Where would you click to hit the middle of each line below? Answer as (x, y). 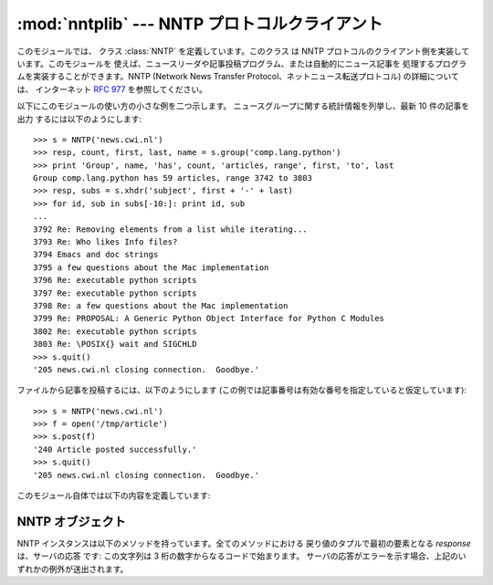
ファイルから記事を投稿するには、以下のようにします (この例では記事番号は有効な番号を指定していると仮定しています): (242, 390)
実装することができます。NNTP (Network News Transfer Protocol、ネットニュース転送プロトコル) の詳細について (246, 77)
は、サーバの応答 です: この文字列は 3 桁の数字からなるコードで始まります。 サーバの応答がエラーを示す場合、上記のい (241, 556)
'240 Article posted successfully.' (115, 449)
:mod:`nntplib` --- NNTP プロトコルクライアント (200, 24)
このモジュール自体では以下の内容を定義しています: (114, 496)
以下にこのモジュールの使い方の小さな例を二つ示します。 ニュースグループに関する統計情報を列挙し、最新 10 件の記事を (243, 106)
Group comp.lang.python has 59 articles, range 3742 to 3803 (173, 178)
